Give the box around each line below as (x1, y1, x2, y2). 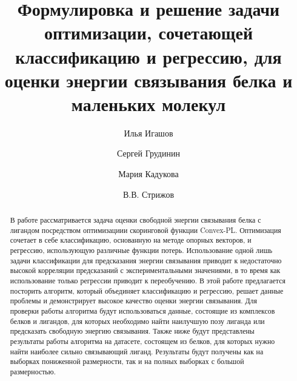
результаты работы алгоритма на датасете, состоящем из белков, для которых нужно (10, 335, 275, 346)
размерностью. (10, 366, 56, 376)
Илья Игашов (124, 126, 173, 139)
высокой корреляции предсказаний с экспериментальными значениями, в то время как (10, 265, 281, 275)
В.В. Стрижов (123, 187, 174, 200)
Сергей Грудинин (117, 147, 180, 160)
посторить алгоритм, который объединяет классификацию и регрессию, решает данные (10, 285, 284, 295)
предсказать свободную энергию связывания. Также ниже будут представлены (10, 326, 255, 336)
